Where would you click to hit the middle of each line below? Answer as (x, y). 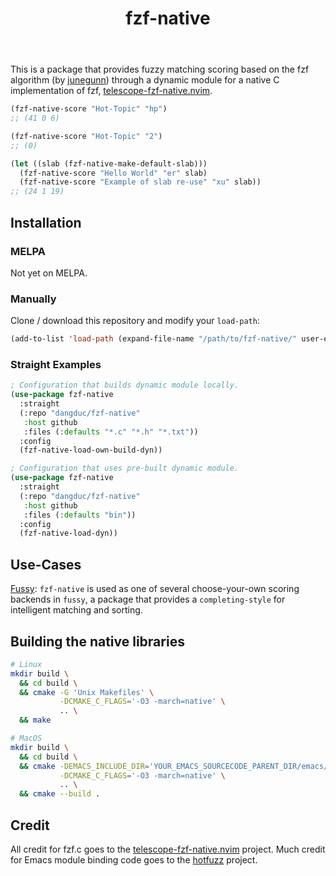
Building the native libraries (97, 641)
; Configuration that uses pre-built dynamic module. (125, 468)
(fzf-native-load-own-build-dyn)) (91, 450)
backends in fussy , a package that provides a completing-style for (148, 599)
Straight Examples (56, 364)
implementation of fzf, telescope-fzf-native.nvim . (111, 91)
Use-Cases (46, 564)
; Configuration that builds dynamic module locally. (125, 385)
